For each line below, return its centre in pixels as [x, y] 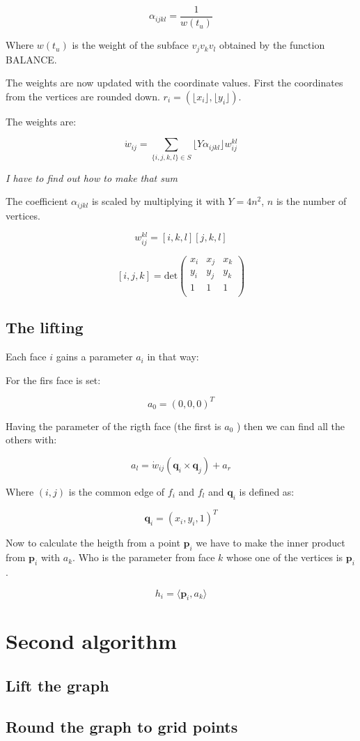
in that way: [173, 357]
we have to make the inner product [271, 543]
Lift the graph [57, 686]
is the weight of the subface [130, 45]
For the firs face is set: [53, 380]
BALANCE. [31, 59]
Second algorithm [91, 641]
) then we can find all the [291, 426]
